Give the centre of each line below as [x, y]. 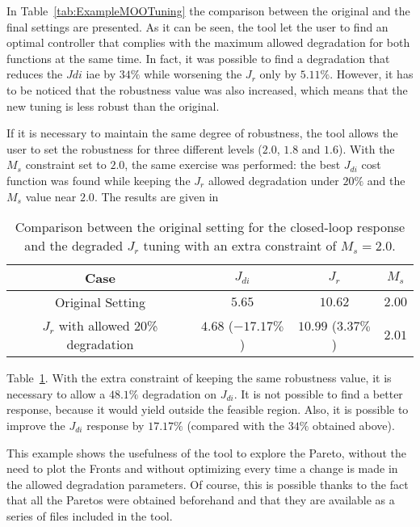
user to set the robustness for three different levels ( [134, 148]
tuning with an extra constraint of [240, 246]
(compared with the [236, 425]
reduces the [35, 74]
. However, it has [372, 74]
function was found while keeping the [99, 180]
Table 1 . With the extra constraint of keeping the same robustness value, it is [199, 378]
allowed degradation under [273, 180]
